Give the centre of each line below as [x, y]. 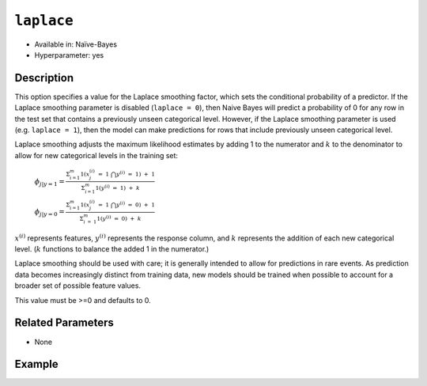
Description [44, 78]
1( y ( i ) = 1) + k [117, 187]
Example [36, 364]
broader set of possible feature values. [78, 286]
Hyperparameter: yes [69, 55]
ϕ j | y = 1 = [49, 182]
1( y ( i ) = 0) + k [119, 218]
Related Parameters [64, 323]
